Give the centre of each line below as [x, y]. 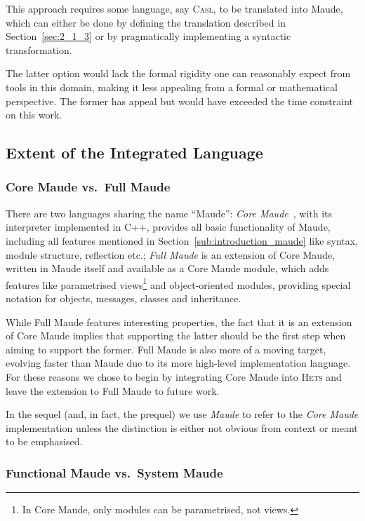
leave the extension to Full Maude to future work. [113, 390]
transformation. [39, 49]
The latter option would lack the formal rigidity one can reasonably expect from [178, 73]
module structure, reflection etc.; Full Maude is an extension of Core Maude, [171, 254]
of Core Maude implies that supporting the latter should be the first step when [176, 336]
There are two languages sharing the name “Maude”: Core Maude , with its [169, 213]
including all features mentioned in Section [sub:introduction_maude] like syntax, [182, 240]
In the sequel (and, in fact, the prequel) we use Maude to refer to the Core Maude [182, 414]
